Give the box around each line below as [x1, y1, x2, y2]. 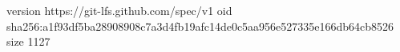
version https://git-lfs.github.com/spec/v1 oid [6, 2, 232, 18]
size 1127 [6, 33, 51, 50]
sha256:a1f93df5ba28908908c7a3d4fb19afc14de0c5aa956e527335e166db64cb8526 [6, 17, 394, 34]
